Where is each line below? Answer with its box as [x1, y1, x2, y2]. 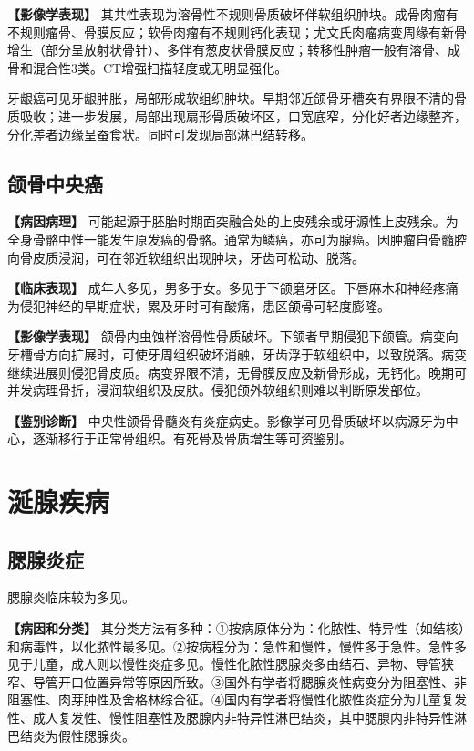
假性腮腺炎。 [57, 725, 135, 745]
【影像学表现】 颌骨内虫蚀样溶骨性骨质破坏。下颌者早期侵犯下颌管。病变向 [7, 327, 459, 346]
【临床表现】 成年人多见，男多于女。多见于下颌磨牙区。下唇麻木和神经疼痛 [7, 278, 459, 297]
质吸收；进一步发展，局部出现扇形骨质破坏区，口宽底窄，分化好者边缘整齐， [7, 106, 467, 125]
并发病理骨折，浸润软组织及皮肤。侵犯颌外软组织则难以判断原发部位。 [7, 381, 428, 400]
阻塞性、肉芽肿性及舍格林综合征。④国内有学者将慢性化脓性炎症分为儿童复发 [7, 690, 467, 709]
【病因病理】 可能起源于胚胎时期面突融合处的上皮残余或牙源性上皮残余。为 [7, 212, 459, 231]
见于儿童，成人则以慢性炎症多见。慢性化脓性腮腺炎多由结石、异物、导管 [7, 654, 441, 673]
